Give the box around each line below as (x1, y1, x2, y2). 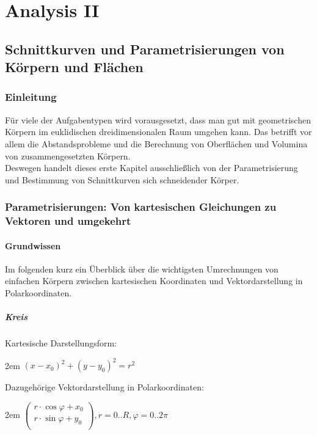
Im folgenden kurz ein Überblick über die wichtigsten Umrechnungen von (5, 262, 279, 275)
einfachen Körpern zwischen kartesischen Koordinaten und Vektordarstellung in (5, 274, 303, 287)
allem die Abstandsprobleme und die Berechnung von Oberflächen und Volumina (5, 137, 308, 150)
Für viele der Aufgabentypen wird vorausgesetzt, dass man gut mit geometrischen (5, 113, 311, 126)
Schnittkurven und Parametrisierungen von (5, 39, 285, 58)
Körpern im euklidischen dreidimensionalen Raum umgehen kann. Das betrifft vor (5, 125, 312, 138)
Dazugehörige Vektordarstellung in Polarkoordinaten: (5, 381, 204, 393)
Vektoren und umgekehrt (5, 213, 131, 228)
